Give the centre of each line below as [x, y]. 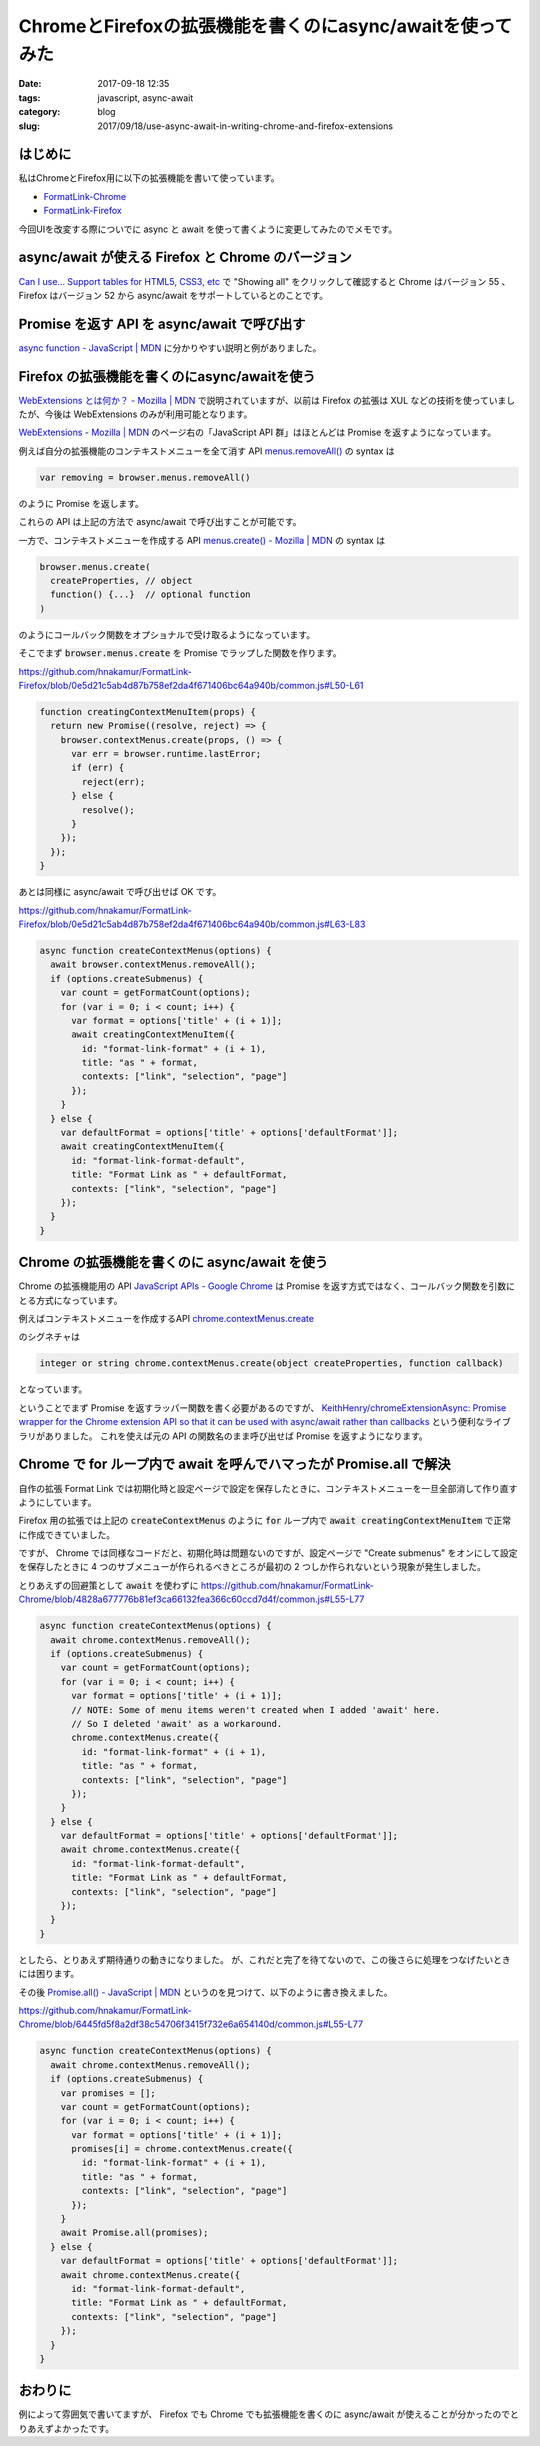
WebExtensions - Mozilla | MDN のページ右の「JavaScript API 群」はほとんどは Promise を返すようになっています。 [257, 432]
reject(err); [113, 781]
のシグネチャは [49, 1337]
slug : [29, 126]
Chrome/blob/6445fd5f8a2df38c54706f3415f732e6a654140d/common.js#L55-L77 [191, 2024]
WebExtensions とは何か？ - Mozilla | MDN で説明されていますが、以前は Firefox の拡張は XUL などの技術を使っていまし [267, 400]
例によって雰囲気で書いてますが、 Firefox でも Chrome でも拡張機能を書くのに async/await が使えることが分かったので [264, 2414]
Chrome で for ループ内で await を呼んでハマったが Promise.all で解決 [234, 1464]
